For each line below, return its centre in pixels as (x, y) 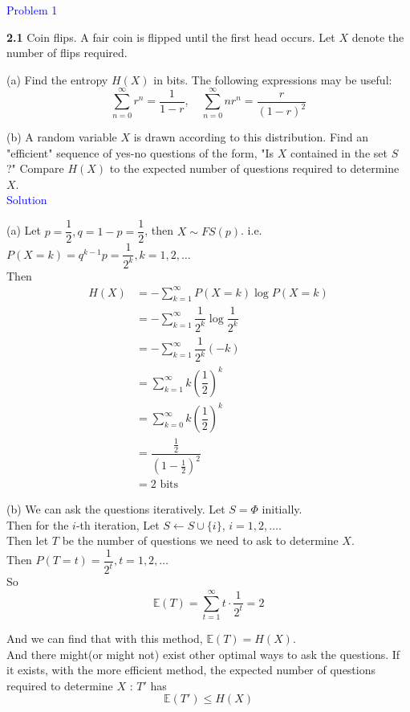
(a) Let (24, 230)
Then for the (38, 524)
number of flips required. (67, 53)
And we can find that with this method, (105, 638)
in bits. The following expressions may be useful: (273, 79)
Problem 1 (32, 10)
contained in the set (339, 152)
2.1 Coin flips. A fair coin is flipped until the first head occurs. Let (171, 37)
